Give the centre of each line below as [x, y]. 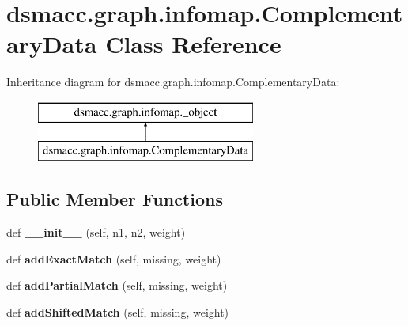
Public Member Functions [115, 199]
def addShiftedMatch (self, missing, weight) [118, 312]
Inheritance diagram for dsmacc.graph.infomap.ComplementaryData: [173, 82]
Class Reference [193, 44]
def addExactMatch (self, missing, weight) [114, 258]
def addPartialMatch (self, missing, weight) [117, 285]
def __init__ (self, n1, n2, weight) [96, 232]
